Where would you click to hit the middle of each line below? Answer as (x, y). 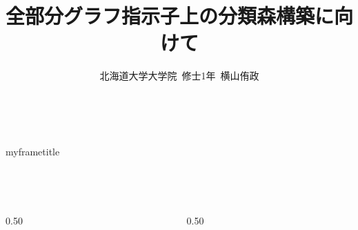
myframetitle (33, 151)
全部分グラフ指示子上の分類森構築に (170, 16)
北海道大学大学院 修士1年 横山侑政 (179, 76)
